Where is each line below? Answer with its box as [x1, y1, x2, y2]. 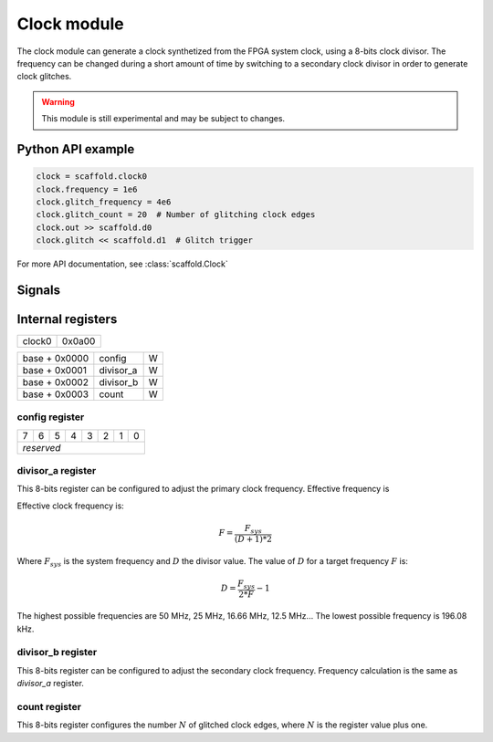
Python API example [16, 141, 135, 157]
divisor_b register [16, 646, 98, 659]
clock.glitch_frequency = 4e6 [36, 196, 172, 207]
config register [16, 411, 85, 423]
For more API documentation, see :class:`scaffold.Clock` [16, 258, 228, 269]
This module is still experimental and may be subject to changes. [41, 113, 286, 124]
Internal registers [16, 311, 118, 327]
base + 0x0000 [22, 351, 89, 364]
